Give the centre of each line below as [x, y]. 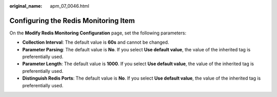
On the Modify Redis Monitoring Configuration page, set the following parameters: [98, 33]
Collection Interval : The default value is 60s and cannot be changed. [96, 42]
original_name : [26, 6]
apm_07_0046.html [70, 6]
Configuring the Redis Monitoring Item [72, 21]
